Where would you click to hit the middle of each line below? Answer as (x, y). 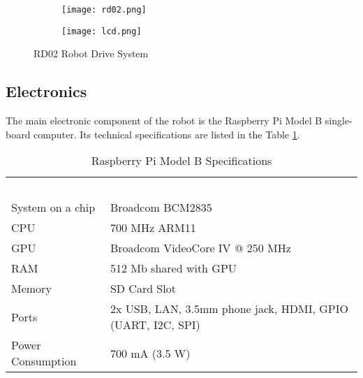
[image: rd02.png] (104, 10)
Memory (31, 289)
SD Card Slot (143, 289)
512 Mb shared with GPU (173, 268)
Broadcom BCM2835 (161, 208)
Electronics (46, 91)
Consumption (44, 361)
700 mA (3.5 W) (150, 353)
